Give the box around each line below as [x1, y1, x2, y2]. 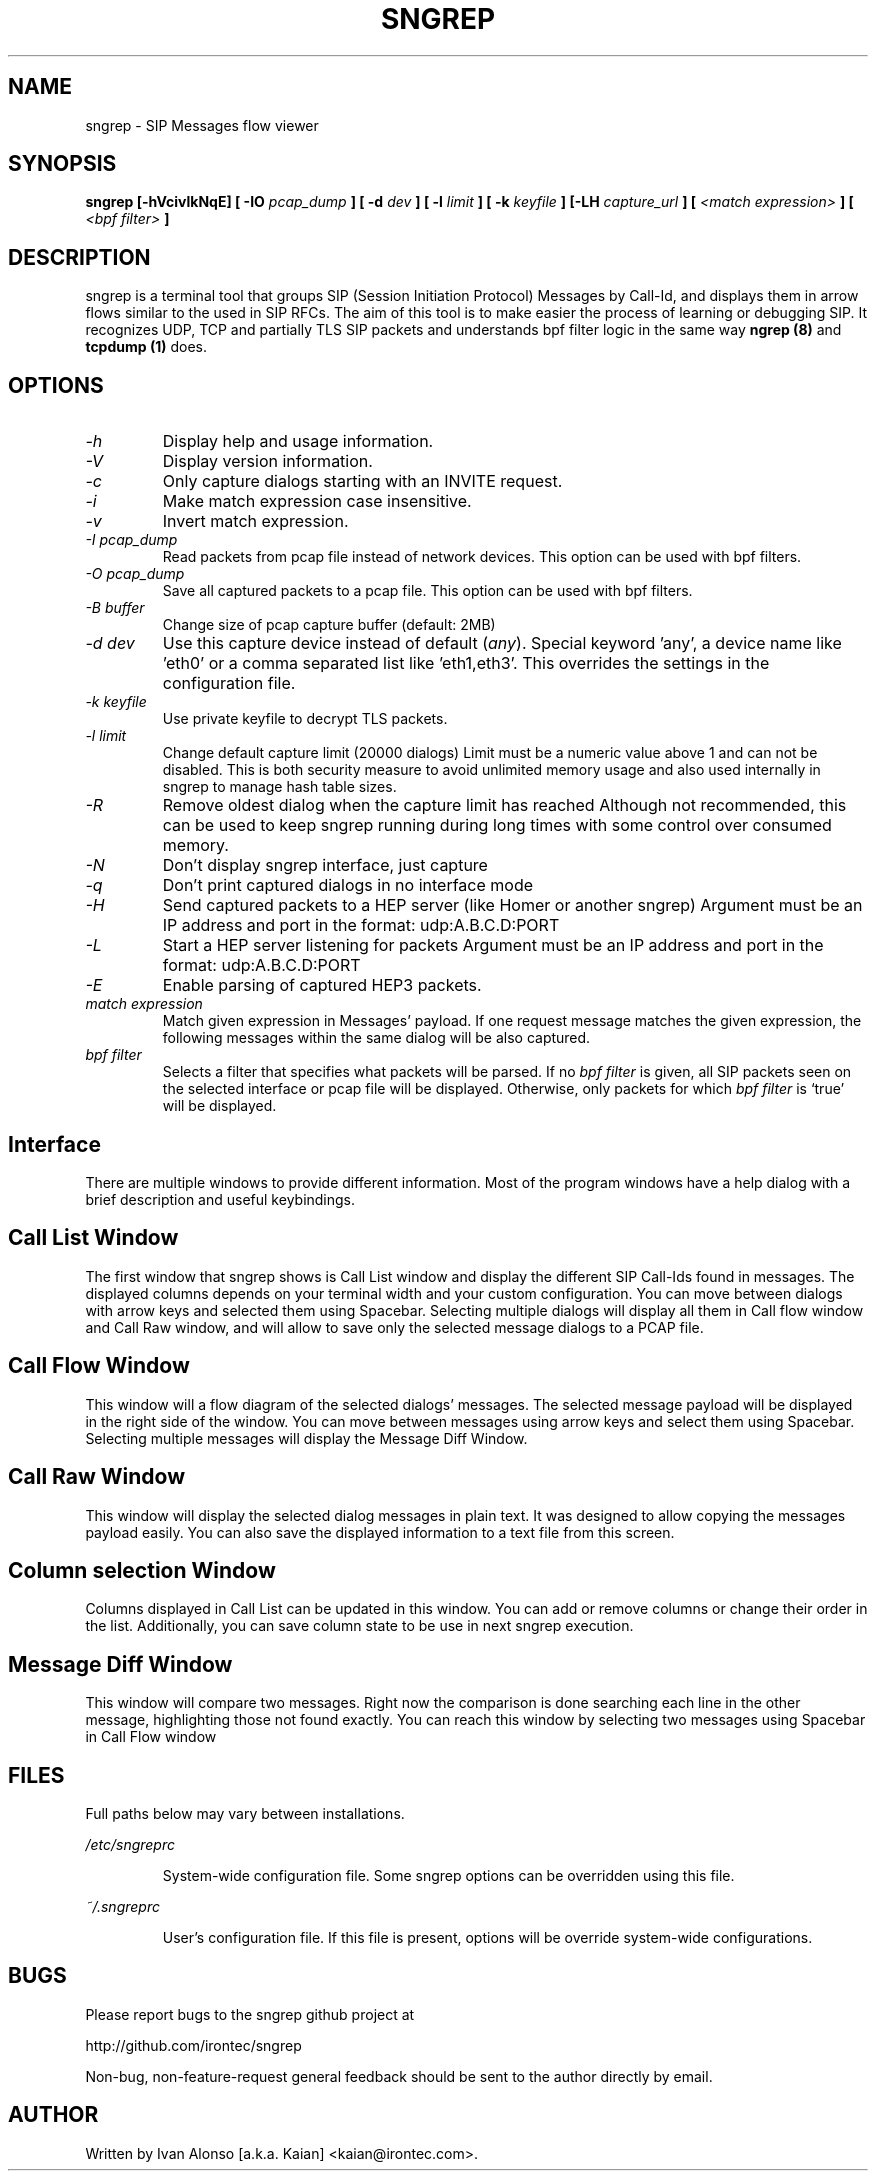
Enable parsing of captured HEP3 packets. [162, 975, 482, 996]
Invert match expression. [162, 511, 349, 532]
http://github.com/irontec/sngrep [85, 2036, 302, 2054]
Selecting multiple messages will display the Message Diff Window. [85, 1429, 528, 1447]
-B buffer [85, 599, 145, 617]
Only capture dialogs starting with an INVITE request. [162, 471, 563, 492]
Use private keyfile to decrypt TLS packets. [162, 710, 448, 728]
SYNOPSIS [8, 151, 117, 177]
